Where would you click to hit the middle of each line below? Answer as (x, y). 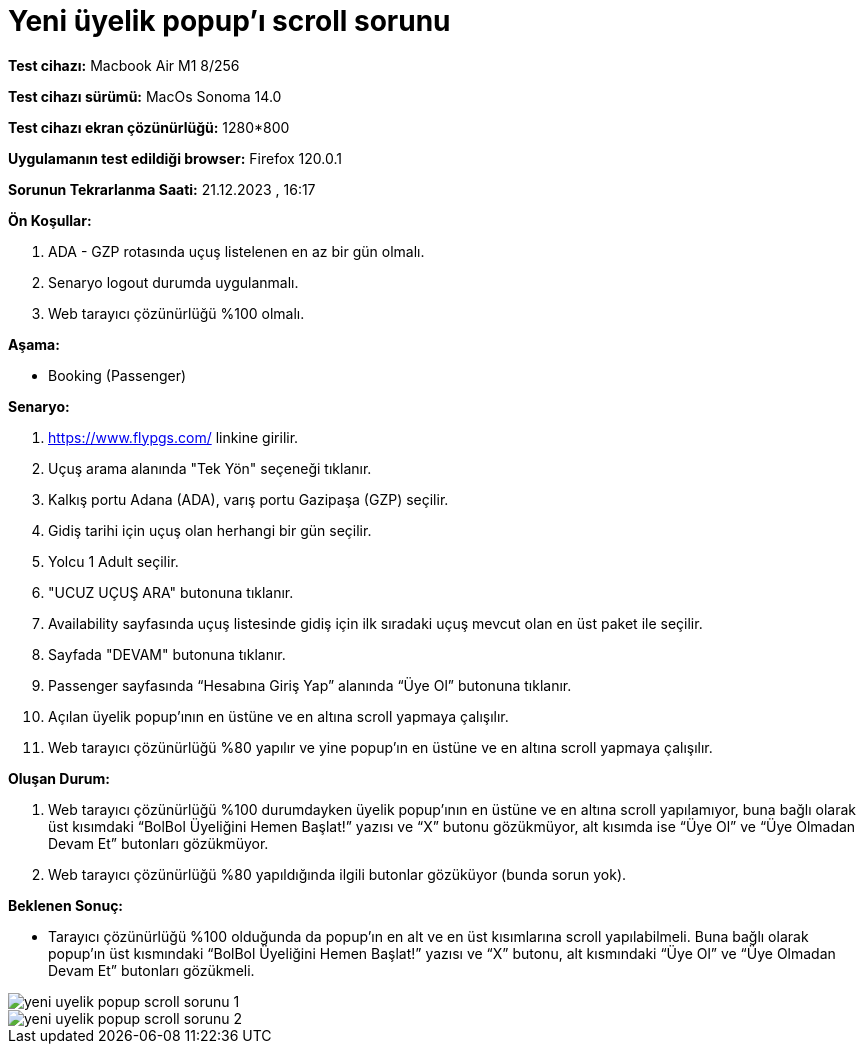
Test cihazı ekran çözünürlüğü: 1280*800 (149, 127)
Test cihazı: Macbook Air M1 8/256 (124, 65)
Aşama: (34, 344)
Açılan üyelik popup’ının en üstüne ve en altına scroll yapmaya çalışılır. (278, 716)
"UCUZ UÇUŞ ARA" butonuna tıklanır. (171, 592)
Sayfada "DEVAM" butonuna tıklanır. (167, 654)
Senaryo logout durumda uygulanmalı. (173, 282)
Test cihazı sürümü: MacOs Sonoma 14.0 (145, 96)
